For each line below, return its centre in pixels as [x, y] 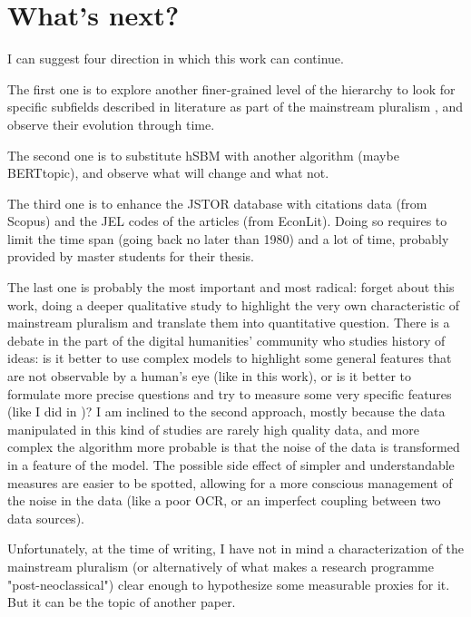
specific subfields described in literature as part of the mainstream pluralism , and [235, 107]
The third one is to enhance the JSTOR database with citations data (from [217, 203]
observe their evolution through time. [111, 124]
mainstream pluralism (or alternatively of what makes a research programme [221, 566]
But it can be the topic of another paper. [122, 602]
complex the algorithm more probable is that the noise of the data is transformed [234, 447]
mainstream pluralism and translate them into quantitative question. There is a [229, 323]
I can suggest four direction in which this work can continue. [176, 59]
